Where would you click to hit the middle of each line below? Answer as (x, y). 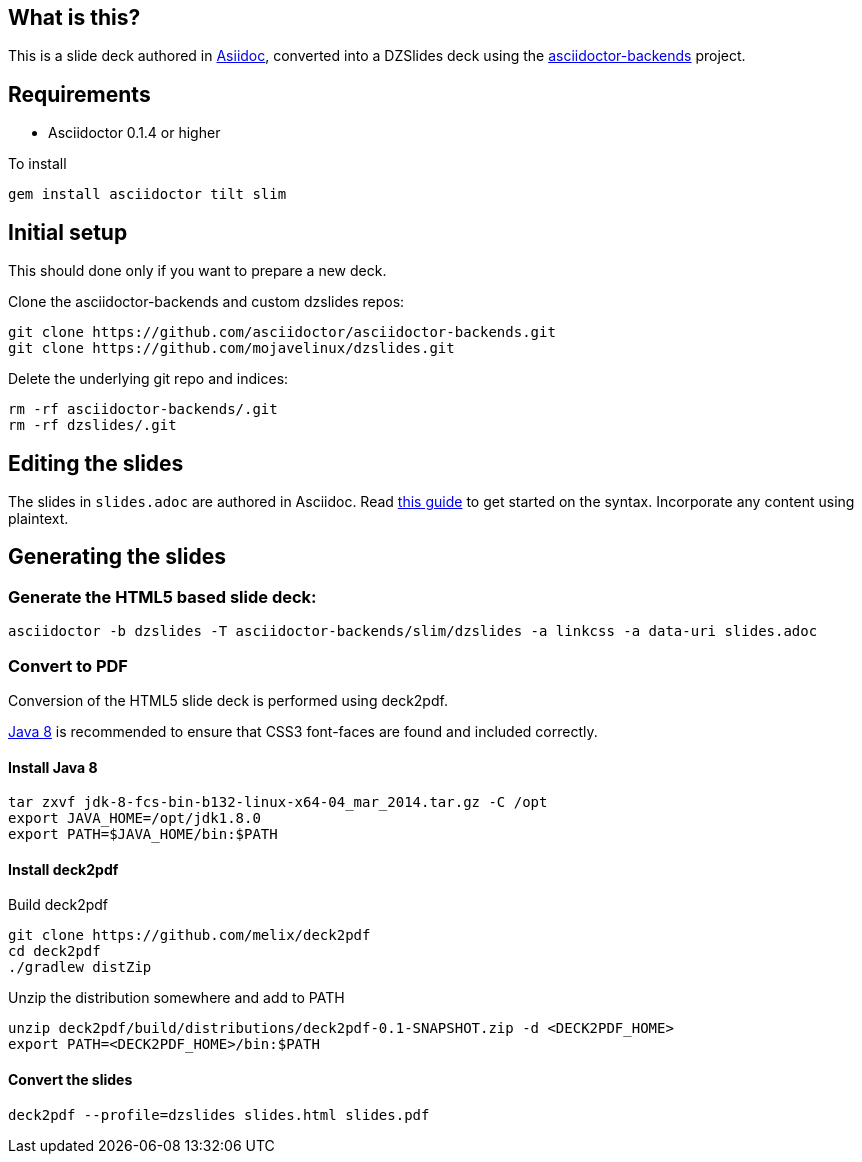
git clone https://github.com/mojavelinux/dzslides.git (231, 348)
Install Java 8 (53, 767)
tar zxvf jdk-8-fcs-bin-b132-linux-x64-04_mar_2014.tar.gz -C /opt (278, 802)
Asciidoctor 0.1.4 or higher (134, 133)
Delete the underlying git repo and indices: (148, 379)
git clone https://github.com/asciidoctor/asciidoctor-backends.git (282, 332)
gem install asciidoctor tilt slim (147, 194)
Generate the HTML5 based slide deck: (162, 596)
